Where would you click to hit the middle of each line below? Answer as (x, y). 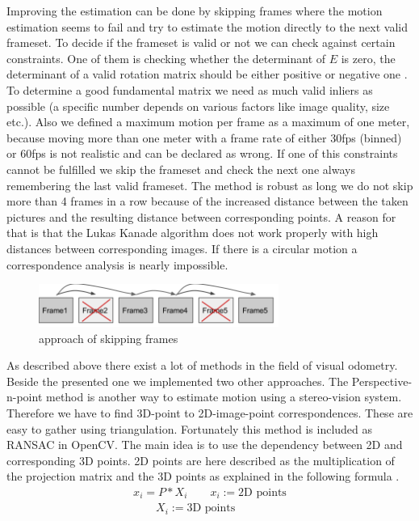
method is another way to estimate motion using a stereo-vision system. (224, 397)
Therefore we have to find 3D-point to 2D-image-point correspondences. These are (210, 412)
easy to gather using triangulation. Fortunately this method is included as (190, 428)
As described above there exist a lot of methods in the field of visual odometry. (202, 365)
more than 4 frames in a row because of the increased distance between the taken (207, 201)
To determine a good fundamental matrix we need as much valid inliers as (190, 89)
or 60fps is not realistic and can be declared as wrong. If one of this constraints (202, 153)
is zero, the (368, 58)
